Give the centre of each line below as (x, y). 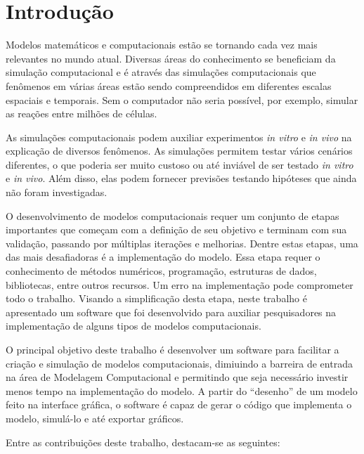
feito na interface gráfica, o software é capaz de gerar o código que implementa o (179, 404)
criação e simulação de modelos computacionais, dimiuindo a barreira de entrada (179, 363)
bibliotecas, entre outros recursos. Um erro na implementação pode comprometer (180, 284)
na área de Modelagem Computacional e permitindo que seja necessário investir (177, 377)
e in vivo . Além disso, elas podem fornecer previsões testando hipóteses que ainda (181, 178)
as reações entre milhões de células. (82, 113)
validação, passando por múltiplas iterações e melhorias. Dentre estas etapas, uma (182, 243)
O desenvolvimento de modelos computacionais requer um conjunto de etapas (173, 215)
